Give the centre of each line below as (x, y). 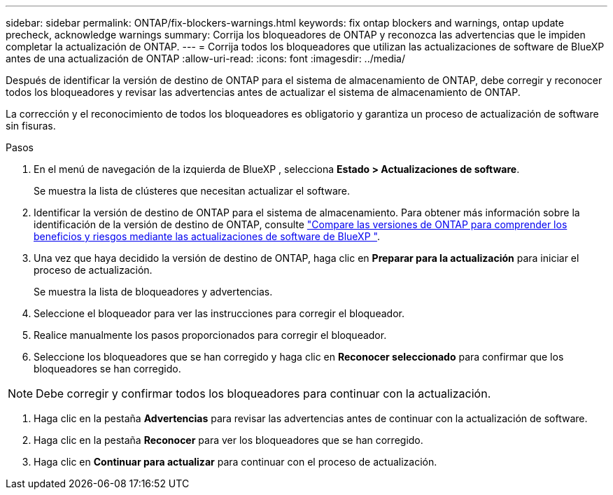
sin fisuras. (31, 126)
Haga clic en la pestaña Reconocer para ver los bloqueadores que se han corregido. (228, 440)
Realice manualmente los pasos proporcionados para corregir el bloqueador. (210, 335)
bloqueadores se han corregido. (107, 369)
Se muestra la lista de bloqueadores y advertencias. (153, 292)
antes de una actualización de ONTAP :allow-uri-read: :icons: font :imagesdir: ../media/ (206, 58)
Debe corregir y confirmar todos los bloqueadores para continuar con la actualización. (263, 393)
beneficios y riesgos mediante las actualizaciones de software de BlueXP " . (207, 236)
